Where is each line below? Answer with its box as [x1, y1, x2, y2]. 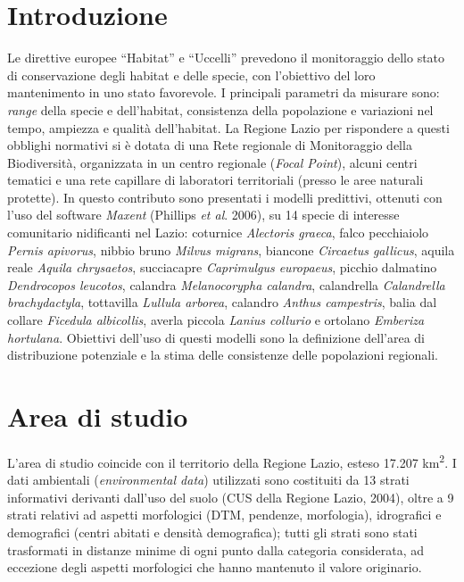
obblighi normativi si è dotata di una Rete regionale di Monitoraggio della [7, 136, 412, 154]
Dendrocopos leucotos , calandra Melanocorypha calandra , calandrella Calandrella [7, 275, 445, 294]
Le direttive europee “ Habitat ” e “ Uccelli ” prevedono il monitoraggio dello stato [7, 48, 445, 67]
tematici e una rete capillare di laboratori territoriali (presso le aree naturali [7, 170, 424, 189]
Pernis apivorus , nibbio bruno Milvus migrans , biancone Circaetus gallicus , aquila [7, 240, 455, 259]
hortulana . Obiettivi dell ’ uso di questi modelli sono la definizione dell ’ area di [7, 328, 426, 346]
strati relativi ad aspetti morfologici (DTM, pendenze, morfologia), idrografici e [7, 505, 442, 524]
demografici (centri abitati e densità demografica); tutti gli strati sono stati [7, 522, 418, 541]
